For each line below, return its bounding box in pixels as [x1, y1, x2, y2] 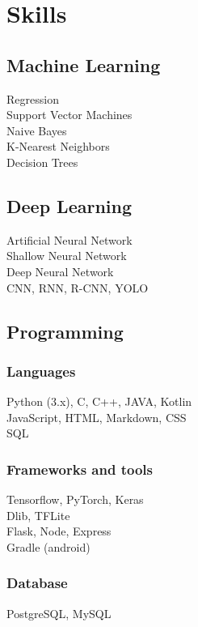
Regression [6, 90, 59, 107]
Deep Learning [6, 193, 133, 218]
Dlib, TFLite [6, 506, 70, 523]
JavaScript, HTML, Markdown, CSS [6, 408, 187, 425]
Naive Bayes [6, 122, 67, 139]
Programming [6, 318, 124, 343]
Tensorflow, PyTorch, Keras [6, 491, 144, 508]
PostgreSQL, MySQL [6, 604, 112, 621]
